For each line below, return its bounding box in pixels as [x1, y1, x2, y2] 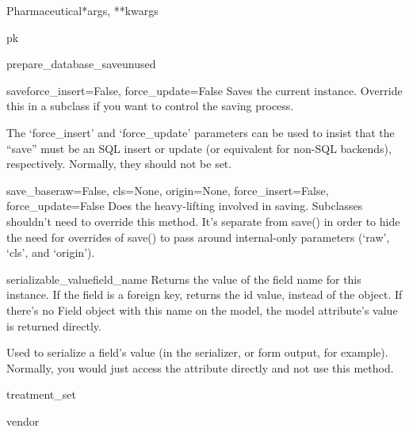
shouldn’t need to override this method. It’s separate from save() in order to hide [6, 212, 400, 229]
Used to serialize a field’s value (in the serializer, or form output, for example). [6, 344, 388, 361]
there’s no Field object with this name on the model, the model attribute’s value [6, 301, 398, 318]
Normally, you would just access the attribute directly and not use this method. [6, 359, 394, 376]
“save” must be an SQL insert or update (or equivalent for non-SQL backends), [6, 140, 392, 156]
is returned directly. [6, 317, 101, 334]
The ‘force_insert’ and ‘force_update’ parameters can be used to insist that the [6, 124, 395, 140]
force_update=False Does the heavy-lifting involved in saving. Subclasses [6, 197, 363, 214]
